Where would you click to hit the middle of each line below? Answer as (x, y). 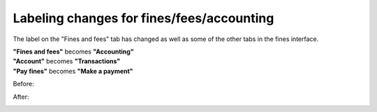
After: (21, 97)
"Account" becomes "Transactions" (67, 61)
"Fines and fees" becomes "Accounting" (73, 51)
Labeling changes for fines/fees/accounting (143, 18)
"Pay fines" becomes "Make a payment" (73, 71)
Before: (23, 84)
